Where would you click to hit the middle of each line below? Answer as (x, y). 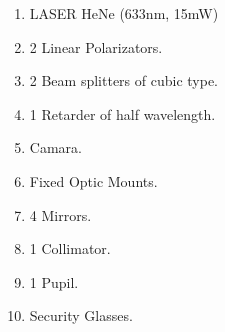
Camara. (55, 147)
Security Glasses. (81, 315)
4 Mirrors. (60, 214)
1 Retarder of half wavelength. (122, 113)
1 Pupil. (54, 281)
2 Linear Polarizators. (96, 46)
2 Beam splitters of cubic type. (123, 80)
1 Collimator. (70, 248)
